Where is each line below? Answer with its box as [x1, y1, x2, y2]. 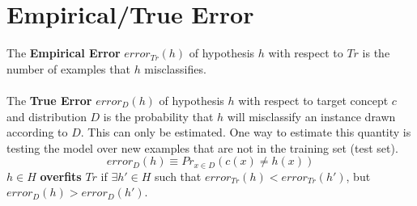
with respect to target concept [238, 91, 389, 108]
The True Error [6, 91, 92, 108]
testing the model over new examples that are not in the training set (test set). [6, 139, 398, 156]
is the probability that [103, 107, 214, 124]
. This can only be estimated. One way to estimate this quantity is [80, 124, 411, 141]
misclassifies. [144, 60, 206, 77]
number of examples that [6, 60, 130, 77]
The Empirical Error [6, 44, 121, 61]
